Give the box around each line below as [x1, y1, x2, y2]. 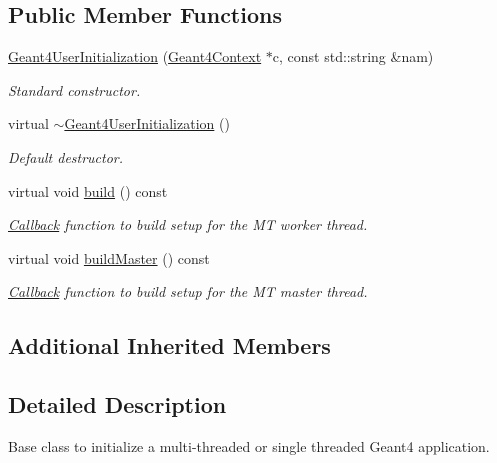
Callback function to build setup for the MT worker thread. [8, 214, 368, 235]
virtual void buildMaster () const [8, 247, 210, 268]
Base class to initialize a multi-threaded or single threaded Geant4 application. [8, 435, 490, 456]
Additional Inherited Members [8, 330, 331, 361]
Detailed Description [8, 389, 227, 420]
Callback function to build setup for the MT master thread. [8, 281, 368, 302]
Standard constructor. [8, 79, 141, 100]
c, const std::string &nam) [272, 46, 434, 67]
